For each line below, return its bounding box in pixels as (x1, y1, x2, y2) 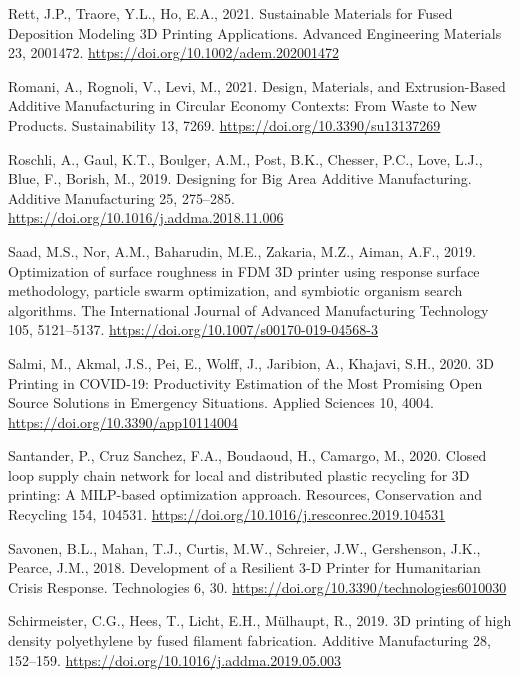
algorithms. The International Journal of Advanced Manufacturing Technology (8, 299, 489, 320)
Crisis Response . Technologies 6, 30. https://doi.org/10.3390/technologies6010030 (8, 576, 507, 597)
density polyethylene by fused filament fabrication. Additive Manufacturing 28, (8, 630, 491, 651)
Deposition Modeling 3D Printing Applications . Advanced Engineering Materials (8, 22, 502, 43)
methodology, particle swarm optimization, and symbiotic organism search (8, 280, 463, 301)
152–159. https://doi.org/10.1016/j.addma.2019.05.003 (8, 649, 342, 670)
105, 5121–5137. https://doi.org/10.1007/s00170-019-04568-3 (8, 319, 379, 340)
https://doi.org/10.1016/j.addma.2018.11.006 (8, 207, 284, 228)
